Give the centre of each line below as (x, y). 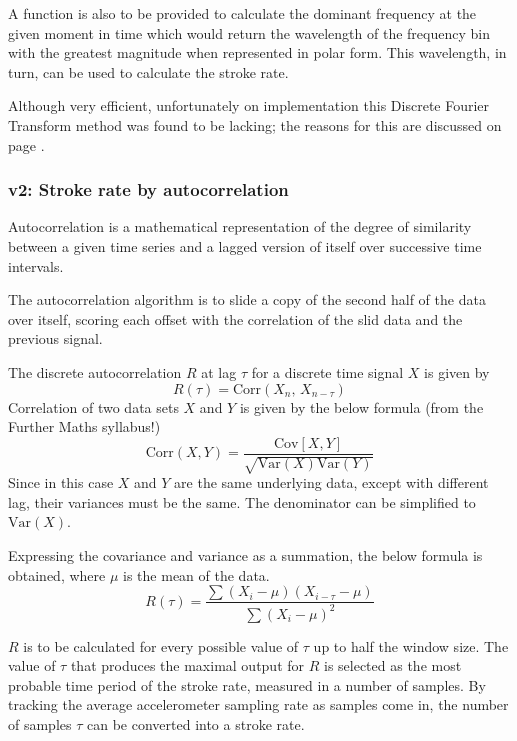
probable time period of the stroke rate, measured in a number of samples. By (247, 684)
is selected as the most (392, 665)
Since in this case (61, 482)
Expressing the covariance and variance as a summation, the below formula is (245, 554)
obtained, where (57, 574)
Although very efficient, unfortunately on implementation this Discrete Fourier (249, 105)
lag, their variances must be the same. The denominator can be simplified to (242, 501)
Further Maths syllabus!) (84, 426)
